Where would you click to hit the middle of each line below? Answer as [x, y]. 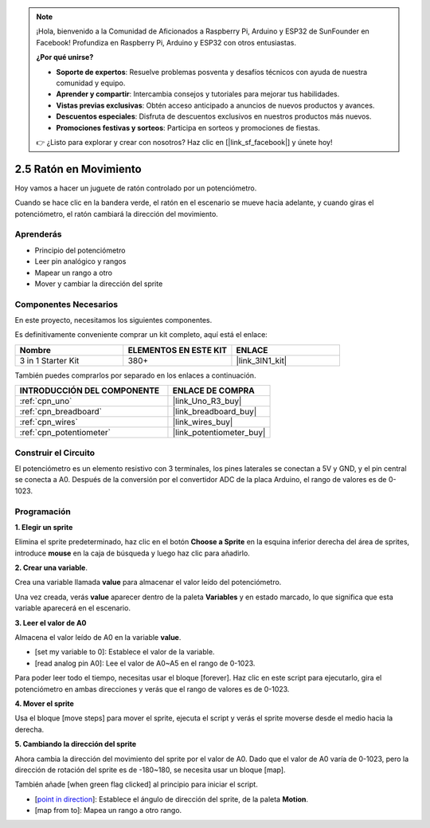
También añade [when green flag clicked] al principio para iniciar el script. [136, 784]
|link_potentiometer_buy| [219, 433]
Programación [43, 512]
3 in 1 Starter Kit [49, 360]
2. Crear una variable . [51, 568]
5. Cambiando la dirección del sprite [76, 744]
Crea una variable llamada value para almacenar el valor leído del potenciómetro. [148, 583]
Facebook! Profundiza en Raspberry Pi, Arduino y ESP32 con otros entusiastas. [166, 42]
